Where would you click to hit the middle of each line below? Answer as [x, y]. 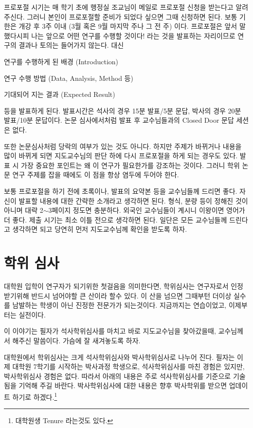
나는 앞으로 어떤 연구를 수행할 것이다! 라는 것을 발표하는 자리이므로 [133, 35]
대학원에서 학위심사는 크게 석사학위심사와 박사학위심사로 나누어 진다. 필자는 [119, 357]
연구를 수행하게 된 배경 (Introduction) [61, 61]
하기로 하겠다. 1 [35, 396]
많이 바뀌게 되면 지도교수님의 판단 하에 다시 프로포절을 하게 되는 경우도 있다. [121, 156]
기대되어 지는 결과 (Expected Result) [60, 94]
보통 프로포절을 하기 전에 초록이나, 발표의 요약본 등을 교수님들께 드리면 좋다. [121, 191]
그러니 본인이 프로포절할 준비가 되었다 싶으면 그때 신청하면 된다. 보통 [132, 16]
